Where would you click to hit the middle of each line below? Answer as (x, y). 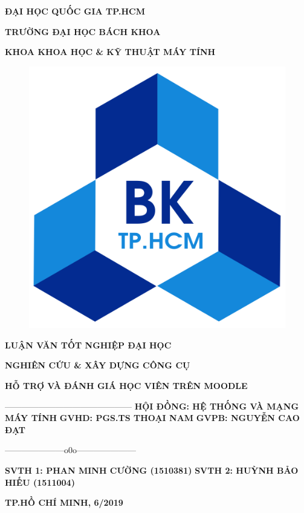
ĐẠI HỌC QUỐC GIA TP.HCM (75, 11)
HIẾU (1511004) (40, 482)
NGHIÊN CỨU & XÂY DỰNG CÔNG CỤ (98, 365)
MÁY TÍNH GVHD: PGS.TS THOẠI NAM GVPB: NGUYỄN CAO (152, 418)
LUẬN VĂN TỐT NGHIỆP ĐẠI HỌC (88, 345)
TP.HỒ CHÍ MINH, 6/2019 (64, 502)
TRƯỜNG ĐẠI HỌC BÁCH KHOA (83, 31)
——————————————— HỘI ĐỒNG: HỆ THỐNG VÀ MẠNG (152, 406)
